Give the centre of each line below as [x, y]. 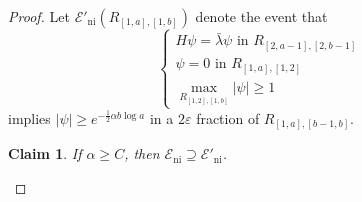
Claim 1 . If [45, 153]
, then [142, 153]
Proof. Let [39, 16]
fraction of [228, 117]
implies [29, 117]
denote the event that [261, 16]
